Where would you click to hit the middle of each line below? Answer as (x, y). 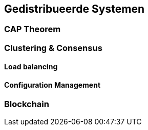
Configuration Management (52, 85)
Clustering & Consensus (53, 48)
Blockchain (27, 104)
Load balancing (31, 67)
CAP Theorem (33, 29)
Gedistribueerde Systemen (74, 9)
